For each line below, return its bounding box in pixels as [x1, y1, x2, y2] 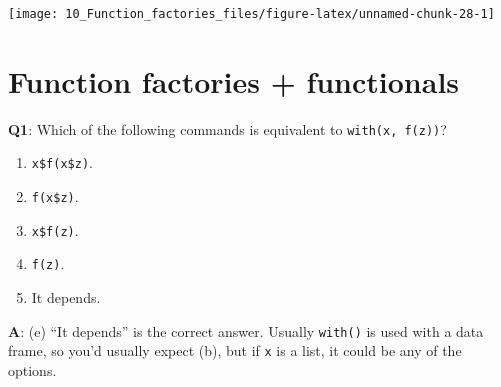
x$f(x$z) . [31, 152, 93, 173]
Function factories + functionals [8, 60, 460, 101]
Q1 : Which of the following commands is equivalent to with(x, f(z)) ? [8, 118, 447, 139]
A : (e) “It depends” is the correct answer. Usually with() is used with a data [8, 320, 484, 341]
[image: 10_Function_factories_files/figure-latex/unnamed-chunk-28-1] [8, 7, 495, 21]
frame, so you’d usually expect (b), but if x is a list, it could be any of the [8, 340, 462, 361]
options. [8, 359, 57, 380]
